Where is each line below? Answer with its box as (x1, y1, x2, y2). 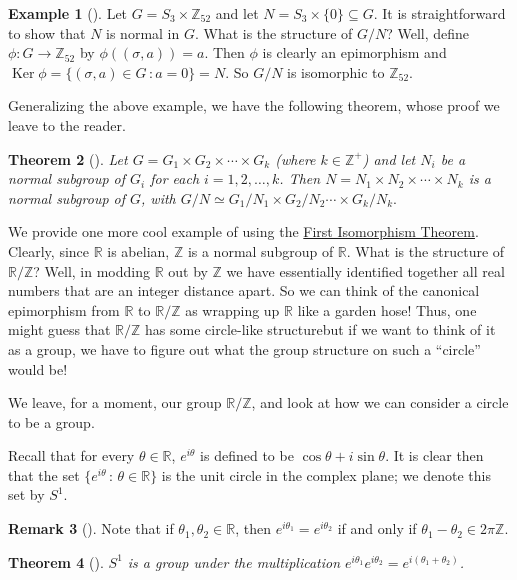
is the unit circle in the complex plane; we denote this (161, 464, 491, 485)
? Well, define (386, 22, 470, 43)
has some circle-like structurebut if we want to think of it (145, 319, 496, 340)
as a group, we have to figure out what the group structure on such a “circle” (8, 338, 481, 359)
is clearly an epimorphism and (262, 42, 447, 63)
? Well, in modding (33, 260, 150, 281)
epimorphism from (8, 299, 120, 320)
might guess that (8, 319, 111, 340)
